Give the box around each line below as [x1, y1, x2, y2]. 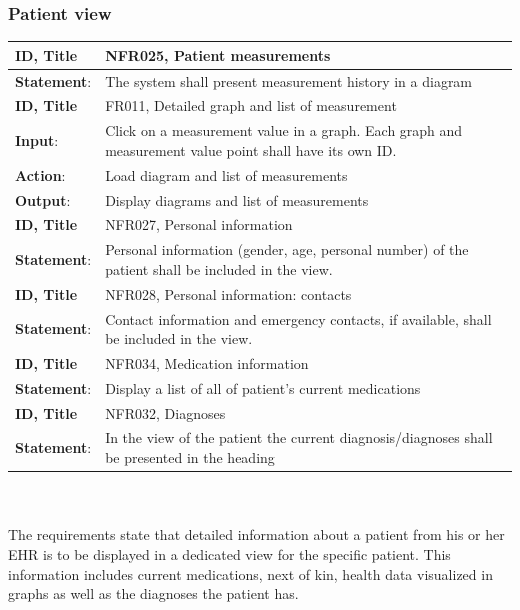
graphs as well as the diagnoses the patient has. [8, 583, 299, 604]
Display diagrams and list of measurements [105, 189, 369, 210]
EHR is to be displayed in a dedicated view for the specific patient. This [8, 543, 451, 564]
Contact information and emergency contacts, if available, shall [105, 308, 492, 329]
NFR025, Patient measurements [105, 44, 331, 65]
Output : [15, 189, 71, 210]
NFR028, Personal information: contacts [105, 283, 352, 304]
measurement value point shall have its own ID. [105, 139, 397, 160]
